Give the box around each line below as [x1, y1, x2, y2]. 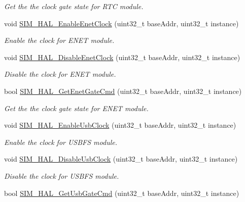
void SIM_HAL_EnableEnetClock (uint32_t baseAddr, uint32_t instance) [4, 18, 239, 28]
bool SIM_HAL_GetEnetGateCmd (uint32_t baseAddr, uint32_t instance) [4, 85, 242, 96]
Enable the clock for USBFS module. [4, 136, 118, 147]
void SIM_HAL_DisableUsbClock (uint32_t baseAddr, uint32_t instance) [4, 154, 238, 164]
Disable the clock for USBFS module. [4, 170, 119, 181]
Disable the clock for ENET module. [4, 69, 116, 79]
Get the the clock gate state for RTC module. [4, 1, 144, 11]
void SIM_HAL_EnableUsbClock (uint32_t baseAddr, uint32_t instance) [4, 120, 236, 130]
